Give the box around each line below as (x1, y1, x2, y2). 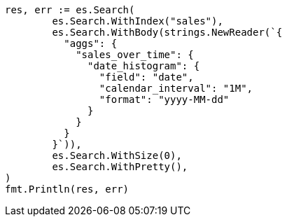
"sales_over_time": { (76, 49, 194, 60)
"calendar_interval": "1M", (99, 83, 253, 94)
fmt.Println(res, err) (5, 183, 129, 195)
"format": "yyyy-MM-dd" (99, 94, 230, 105)
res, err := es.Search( (5, 4, 135, 15)
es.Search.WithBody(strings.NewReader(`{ (52, 27, 283, 38)
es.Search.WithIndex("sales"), (52, 15, 223, 27)
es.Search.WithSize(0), (52, 150, 182, 161)
